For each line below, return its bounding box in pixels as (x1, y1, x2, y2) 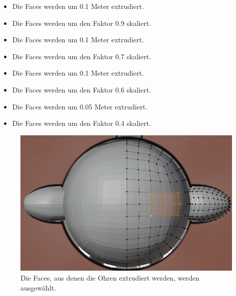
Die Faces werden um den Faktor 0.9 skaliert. (12, 17, 151, 28)
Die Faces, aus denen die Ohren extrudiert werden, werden (20, 272, 200, 283)
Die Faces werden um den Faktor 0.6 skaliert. (12, 84, 151, 95)
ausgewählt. (20, 282, 56, 293)
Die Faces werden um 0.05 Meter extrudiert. (12, 101, 148, 111)
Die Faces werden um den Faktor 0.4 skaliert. (12, 118, 151, 128)
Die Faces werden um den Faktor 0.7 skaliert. (12, 51, 151, 61)
